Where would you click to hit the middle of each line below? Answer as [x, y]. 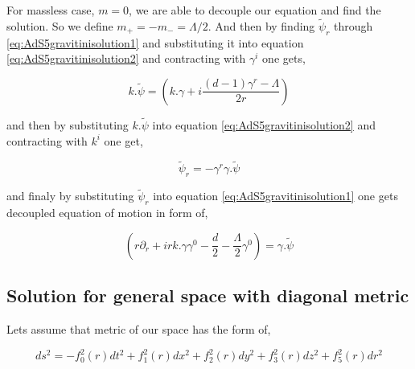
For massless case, [51, 10]
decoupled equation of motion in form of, [107, 213]
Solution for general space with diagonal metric [208, 295]
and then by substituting [68, 125]
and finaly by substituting [70, 196]
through [353, 25]
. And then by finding [261, 25]
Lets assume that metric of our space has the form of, [139, 329]
